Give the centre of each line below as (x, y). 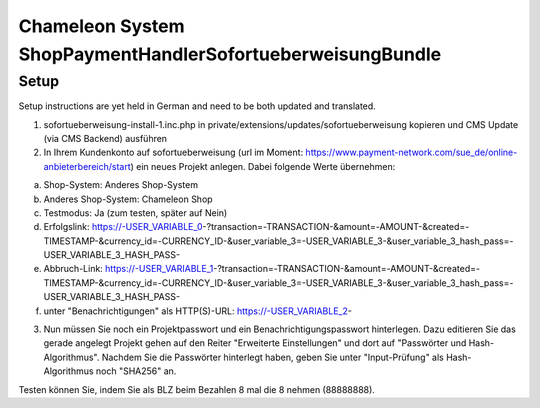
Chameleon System (101, 26)
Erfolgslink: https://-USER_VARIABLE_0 (123, 227)
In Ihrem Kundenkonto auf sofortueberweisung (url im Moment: (173, 152)
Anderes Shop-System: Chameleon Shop (128, 199)
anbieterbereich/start (87, 166)
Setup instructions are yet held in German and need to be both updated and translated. (197, 106)
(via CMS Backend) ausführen (105, 138)
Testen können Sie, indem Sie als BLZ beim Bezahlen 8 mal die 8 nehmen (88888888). (196, 389)
